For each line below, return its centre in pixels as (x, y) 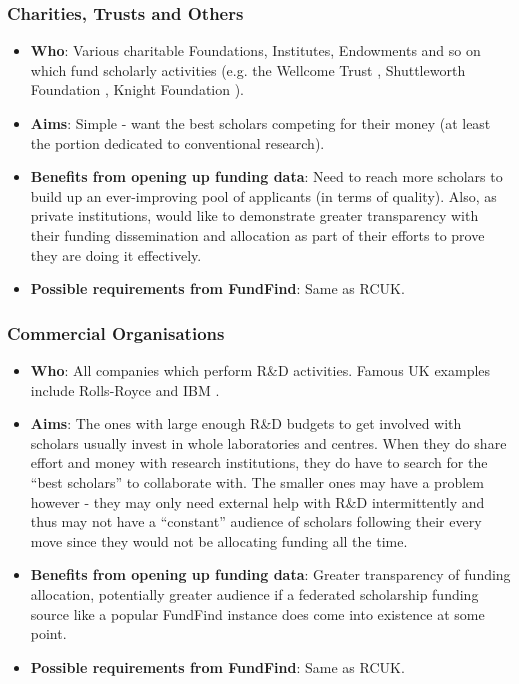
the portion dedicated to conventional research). (177, 142)
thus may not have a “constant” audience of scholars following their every (256, 521)
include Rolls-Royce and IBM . (125, 389)
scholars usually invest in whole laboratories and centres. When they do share (268, 442)
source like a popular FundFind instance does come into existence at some (257, 613)
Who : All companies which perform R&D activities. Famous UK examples (260, 369)
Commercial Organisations (116, 332)
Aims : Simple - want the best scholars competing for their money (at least (260, 123)
